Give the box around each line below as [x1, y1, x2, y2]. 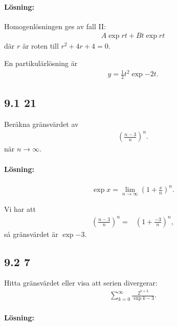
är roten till [22, 40, 59, 51]
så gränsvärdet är [4, 228, 58, 239]
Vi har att [4, 204, 36, 214]
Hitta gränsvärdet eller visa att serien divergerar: [4, 277, 158, 288]
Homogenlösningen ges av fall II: [4, 20, 106, 31]
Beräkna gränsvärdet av [4, 119, 79, 129]
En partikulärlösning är [4, 58, 78, 69]
